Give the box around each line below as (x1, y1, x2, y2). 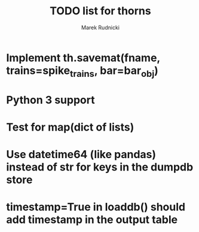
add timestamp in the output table (6, 213, 178, 227)
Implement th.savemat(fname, (6, 51, 160, 64)
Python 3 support (6, 93, 95, 107)
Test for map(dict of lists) (6, 120, 134, 134)
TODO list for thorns (50, 4, 151, 18)
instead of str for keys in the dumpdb (6, 160, 194, 174)
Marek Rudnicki (81, 24, 120, 31)
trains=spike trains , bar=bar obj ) (6, 64, 158, 79)
